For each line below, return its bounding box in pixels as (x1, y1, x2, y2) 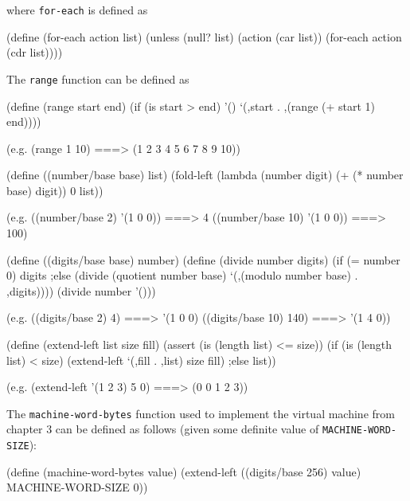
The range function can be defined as (6, 70, 189, 87)
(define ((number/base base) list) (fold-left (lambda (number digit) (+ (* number (6, 166, 404, 183)
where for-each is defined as (6, 2, 148, 18)
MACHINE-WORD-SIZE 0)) (6, 479, 148, 495)
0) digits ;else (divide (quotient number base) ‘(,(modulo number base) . (6, 267, 358, 284)
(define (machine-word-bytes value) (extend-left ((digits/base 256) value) (6, 463, 361, 479)
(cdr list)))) (6, 44, 63, 61)
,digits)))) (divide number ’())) (6, 282, 156, 299)
